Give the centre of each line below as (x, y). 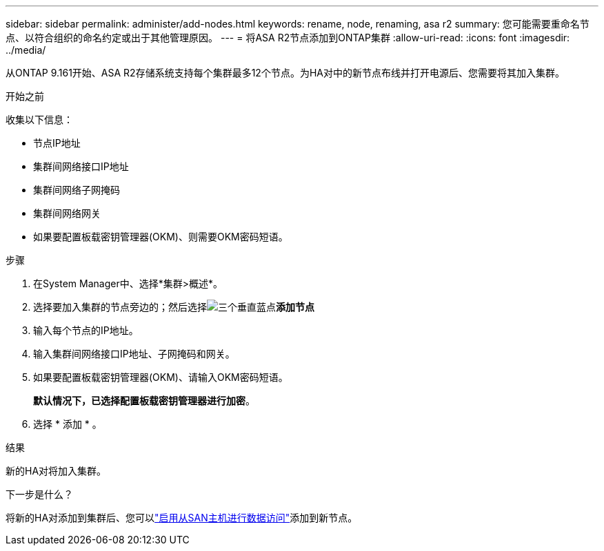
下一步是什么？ (39, 494)
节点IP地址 (57, 143)
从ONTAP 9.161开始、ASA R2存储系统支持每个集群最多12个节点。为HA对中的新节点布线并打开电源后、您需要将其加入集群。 (285, 73)
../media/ (26, 50)
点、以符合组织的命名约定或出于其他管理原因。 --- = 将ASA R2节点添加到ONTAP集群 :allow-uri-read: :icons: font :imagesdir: (288, 38)
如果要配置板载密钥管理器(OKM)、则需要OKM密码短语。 (161, 237)
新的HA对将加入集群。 (56, 471)
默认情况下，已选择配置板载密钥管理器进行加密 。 (144, 401)
